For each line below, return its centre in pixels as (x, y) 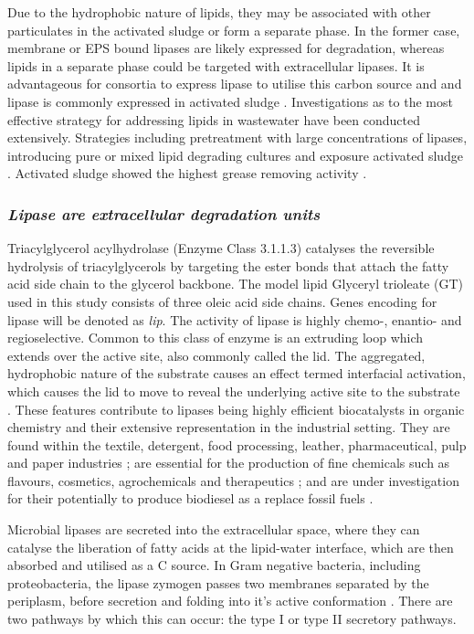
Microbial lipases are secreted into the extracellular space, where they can (214, 529)
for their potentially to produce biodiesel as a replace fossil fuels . (190, 498)
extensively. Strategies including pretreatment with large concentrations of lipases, (237, 137)
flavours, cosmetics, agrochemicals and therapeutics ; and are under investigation (233, 480)
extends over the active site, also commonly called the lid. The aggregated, (216, 355)
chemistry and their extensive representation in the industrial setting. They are (229, 427)
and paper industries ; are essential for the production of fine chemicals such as (229, 463)
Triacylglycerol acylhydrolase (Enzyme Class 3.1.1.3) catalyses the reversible (221, 248)
